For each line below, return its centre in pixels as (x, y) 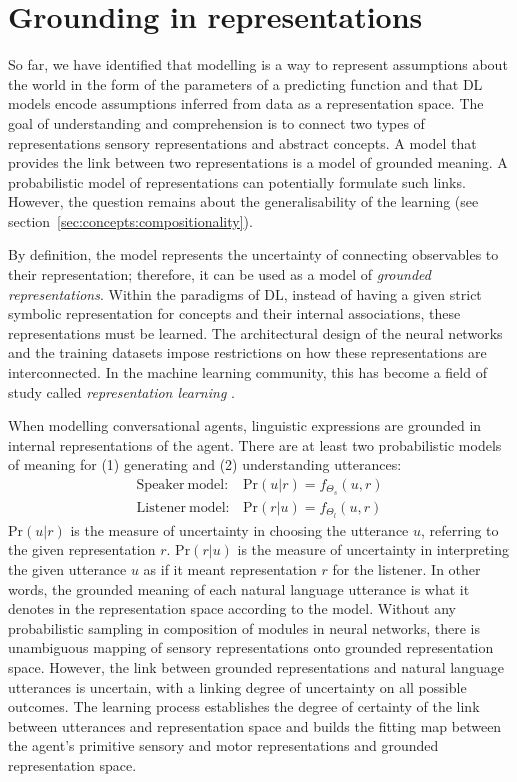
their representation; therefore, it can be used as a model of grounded (219, 274)
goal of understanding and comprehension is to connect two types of (216, 122)
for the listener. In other (406, 568)
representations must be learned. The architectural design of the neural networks (255, 332)
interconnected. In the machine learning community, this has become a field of (247, 372)
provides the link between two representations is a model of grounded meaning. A (258, 162)
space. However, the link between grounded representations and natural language (256, 666)
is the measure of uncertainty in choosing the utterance (239, 529)
